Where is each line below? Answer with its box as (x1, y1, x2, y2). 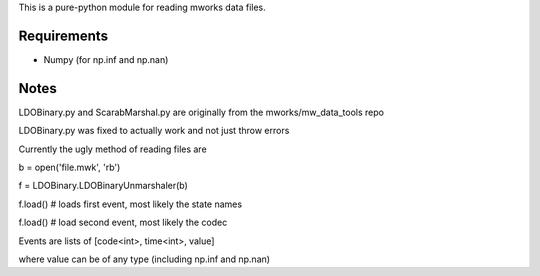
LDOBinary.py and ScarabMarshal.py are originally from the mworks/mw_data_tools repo (18, 106, 385, 118)
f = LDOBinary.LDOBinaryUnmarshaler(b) (18, 180, 189, 192)
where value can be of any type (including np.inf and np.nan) (18, 253, 270, 265)
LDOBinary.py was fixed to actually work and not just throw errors (18, 125, 290, 137)
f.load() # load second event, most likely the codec (18, 216, 228, 229)
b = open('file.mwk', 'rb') (18, 161, 121, 173)
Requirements (18, 27, 109, 44)
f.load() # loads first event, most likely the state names (18, 198, 243, 210)
